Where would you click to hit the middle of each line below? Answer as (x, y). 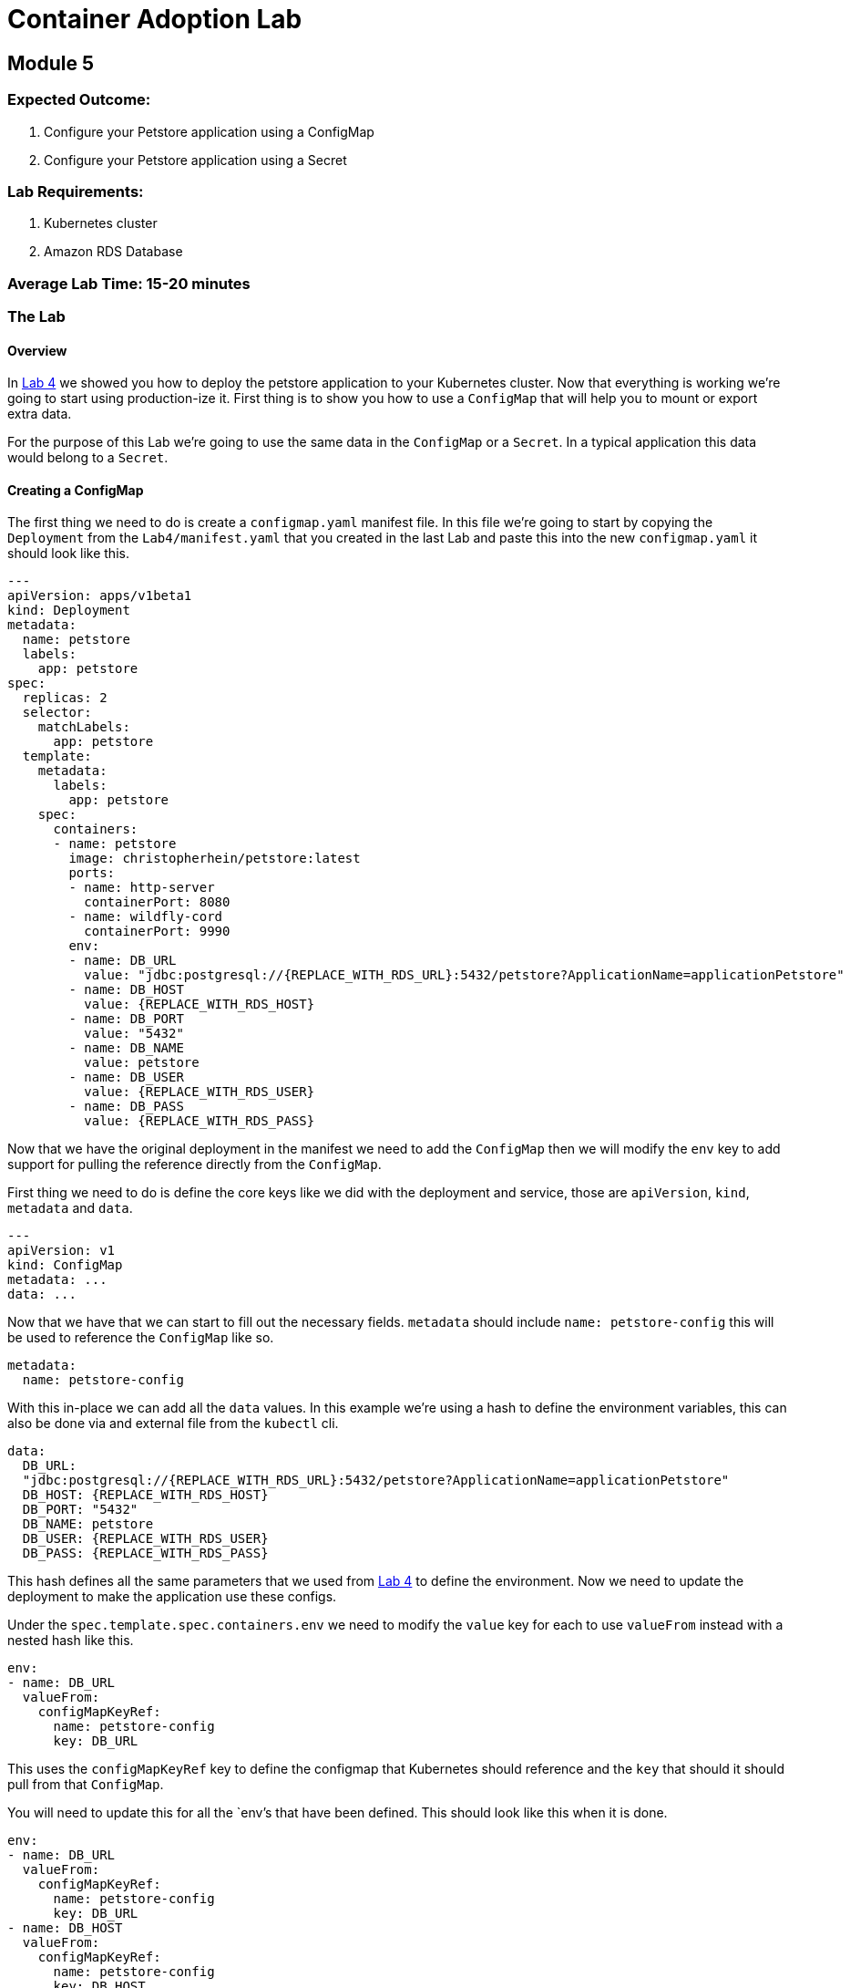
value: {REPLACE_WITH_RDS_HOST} (200, 1004)
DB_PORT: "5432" (80, 1510)
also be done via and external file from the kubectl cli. (173, 1424)
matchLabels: (84, 727)
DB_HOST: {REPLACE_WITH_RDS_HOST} (145, 1495)
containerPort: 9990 (157, 932)
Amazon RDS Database (113, 252)
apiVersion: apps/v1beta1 (100, 596)
